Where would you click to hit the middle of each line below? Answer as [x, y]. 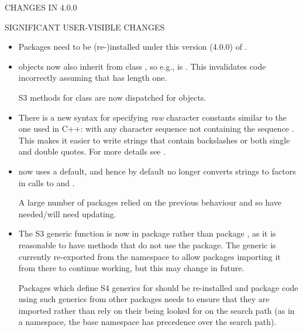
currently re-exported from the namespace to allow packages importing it [149, 256]
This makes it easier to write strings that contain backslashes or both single [154, 140]
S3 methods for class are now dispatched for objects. [112, 97]
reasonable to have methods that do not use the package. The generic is [147, 244]
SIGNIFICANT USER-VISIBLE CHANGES [85, 27]
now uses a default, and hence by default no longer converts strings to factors [157, 171]
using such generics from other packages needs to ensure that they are [144, 299]
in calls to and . [47, 182]
